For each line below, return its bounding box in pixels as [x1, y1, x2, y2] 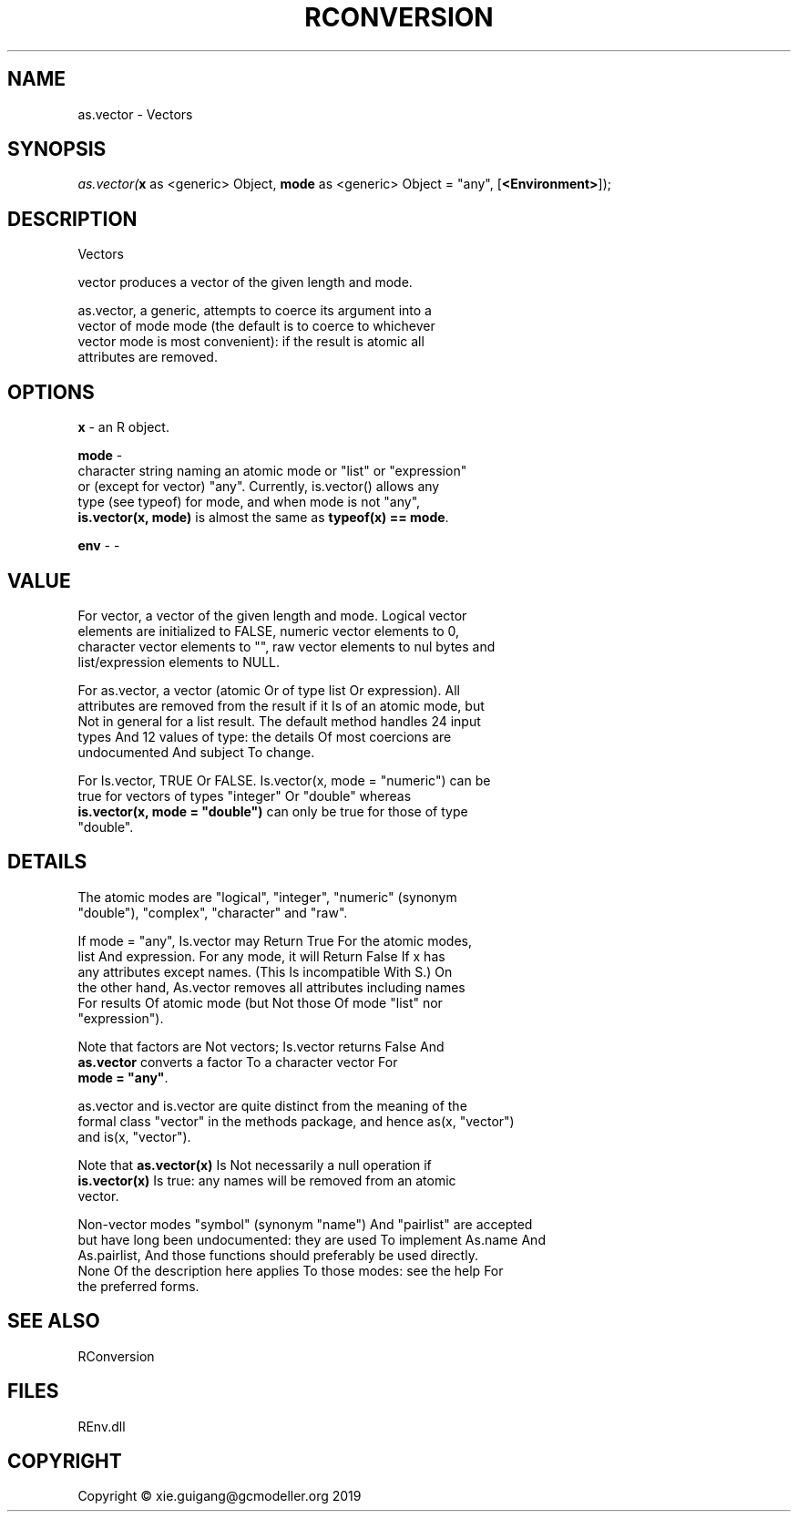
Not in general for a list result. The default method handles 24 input [77, 713, 481, 729]
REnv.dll [77, 1418, 126, 1434]
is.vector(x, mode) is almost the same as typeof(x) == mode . [77, 509, 449, 526]
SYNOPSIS [7, 138, 107, 161]
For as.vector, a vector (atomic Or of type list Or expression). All [77, 682, 460, 698]
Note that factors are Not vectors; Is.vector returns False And [77, 1038, 445, 1054]
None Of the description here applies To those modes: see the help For [77, 1262, 504, 1278]
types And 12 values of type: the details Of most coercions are [77, 728, 452, 744]
